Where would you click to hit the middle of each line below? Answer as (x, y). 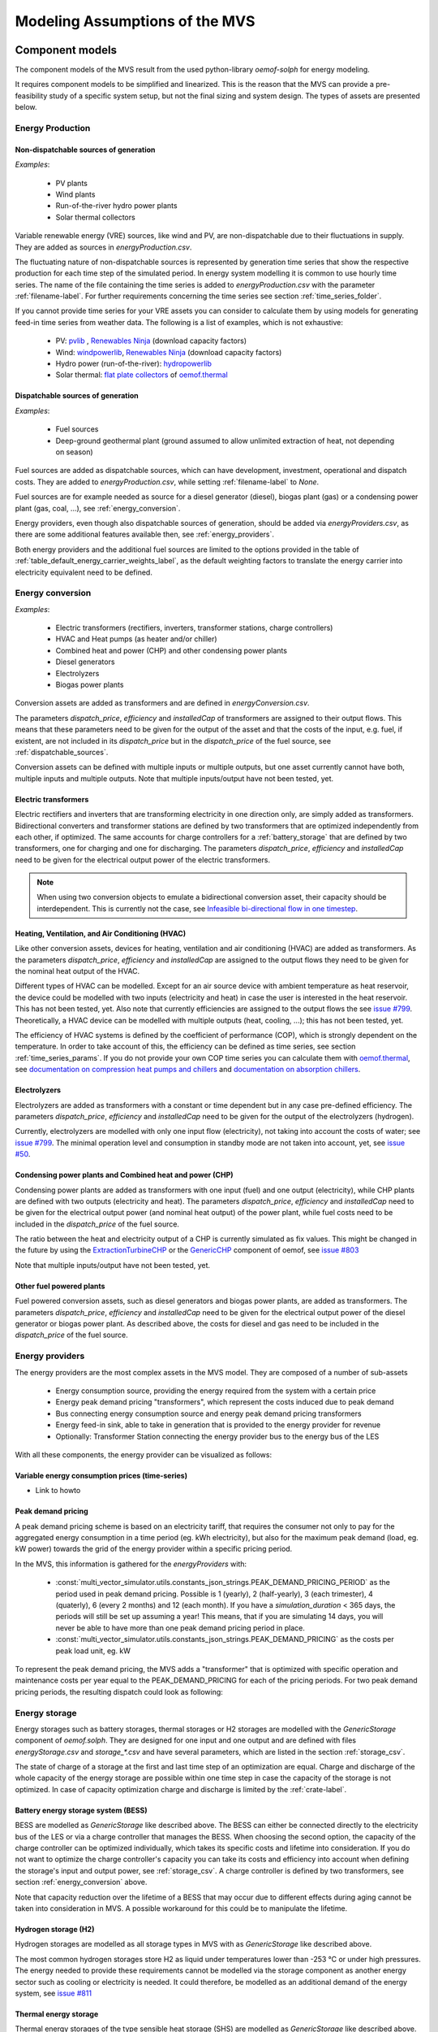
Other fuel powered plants (60, 1286)
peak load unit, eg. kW (93, 1651)
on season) (74, 452)
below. (26, 107)
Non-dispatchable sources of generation (85, 150)
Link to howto (58, 1491)
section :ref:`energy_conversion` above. (81, 1882)
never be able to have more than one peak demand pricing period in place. (180, 1628)
